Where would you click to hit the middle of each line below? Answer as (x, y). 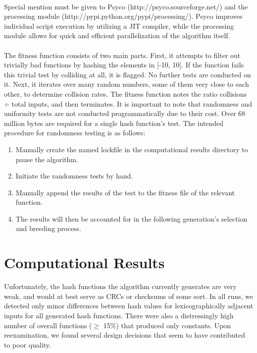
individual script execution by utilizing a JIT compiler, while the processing (119, 26)
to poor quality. (27, 344)
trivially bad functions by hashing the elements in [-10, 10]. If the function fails (124, 65)
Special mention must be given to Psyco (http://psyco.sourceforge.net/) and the (126, 6)
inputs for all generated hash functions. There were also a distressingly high (119, 315)
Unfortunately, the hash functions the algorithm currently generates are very (120, 286)
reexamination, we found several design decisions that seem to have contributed (125, 335)
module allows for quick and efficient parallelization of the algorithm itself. (117, 35)
